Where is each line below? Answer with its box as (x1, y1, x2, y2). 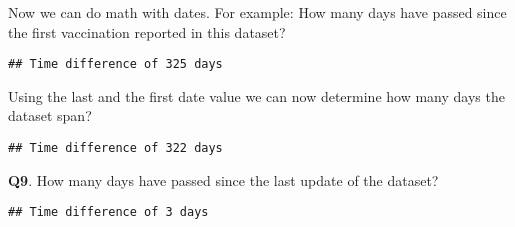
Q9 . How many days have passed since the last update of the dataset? (8, 169, 439, 190)
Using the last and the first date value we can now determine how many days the (8, 85, 505, 106)
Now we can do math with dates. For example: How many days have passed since (8, 2, 507, 22)
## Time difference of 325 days (8, 57, 223, 72)
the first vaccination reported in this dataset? (8, 21, 286, 42)
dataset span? (8, 105, 92, 126)
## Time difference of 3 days (8, 205, 209, 220)
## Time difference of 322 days (8, 141, 223, 156)
